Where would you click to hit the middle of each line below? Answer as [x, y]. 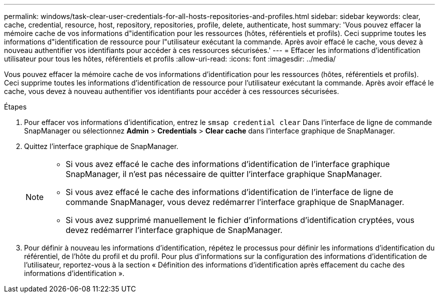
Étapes [16, 107]
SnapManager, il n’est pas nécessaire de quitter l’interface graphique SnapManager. [224, 174]
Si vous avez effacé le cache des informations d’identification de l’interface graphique [228, 164]
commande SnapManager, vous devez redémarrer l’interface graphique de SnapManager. [235, 202]
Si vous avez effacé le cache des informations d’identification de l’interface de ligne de [230, 192]
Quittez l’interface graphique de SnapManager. [101, 146]
